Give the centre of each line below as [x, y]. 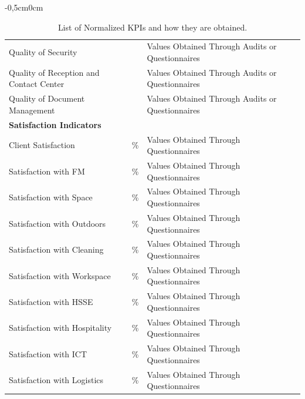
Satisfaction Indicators [55, 124]
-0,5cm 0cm [24, 7]
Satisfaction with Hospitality [60, 328]
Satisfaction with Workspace [60, 275]
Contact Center [37, 84]
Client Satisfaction [42, 145]
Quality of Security [43, 52]
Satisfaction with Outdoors [57, 223]
